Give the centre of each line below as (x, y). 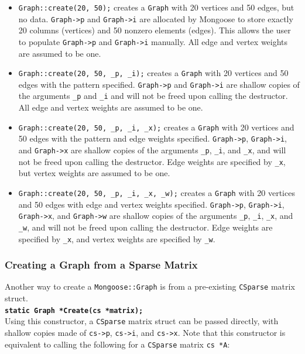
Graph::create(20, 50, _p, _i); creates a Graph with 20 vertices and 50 (153, 73)
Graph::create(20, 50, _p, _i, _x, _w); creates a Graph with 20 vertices (157, 192)
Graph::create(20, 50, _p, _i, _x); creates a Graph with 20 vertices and (156, 127)
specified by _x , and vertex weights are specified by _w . (117, 238)
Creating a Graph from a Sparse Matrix (101, 265)
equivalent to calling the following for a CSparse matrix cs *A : (117, 344)
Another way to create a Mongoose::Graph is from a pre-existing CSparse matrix (150, 286)
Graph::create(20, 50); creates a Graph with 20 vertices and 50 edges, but (156, 7)
